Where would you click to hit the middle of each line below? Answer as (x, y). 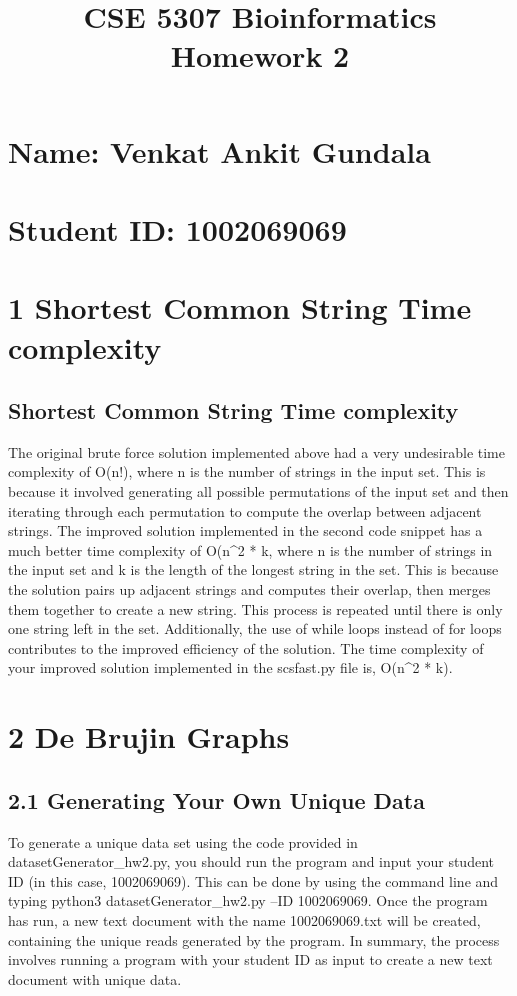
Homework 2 (260, 55)
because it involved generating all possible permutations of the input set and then (258, 491)
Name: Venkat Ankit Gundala (219, 150)
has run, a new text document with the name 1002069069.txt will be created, (244, 919)
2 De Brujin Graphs (149, 736)
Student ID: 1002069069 (177, 228)
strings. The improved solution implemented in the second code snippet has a (245, 530)
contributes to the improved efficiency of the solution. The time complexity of (246, 647)
